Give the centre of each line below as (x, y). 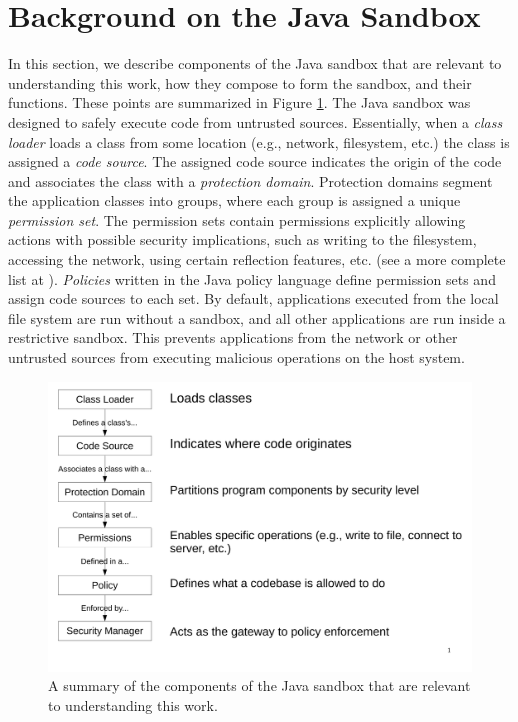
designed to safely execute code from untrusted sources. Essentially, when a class (255, 121)
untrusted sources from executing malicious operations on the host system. (236, 357)
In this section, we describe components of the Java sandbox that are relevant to (255, 63)
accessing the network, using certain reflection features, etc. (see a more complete (257, 259)
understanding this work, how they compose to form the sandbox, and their (240, 82)
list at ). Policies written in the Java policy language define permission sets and (252, 278)
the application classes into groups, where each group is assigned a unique (234, 200)
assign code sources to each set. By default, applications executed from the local (253, 298)
